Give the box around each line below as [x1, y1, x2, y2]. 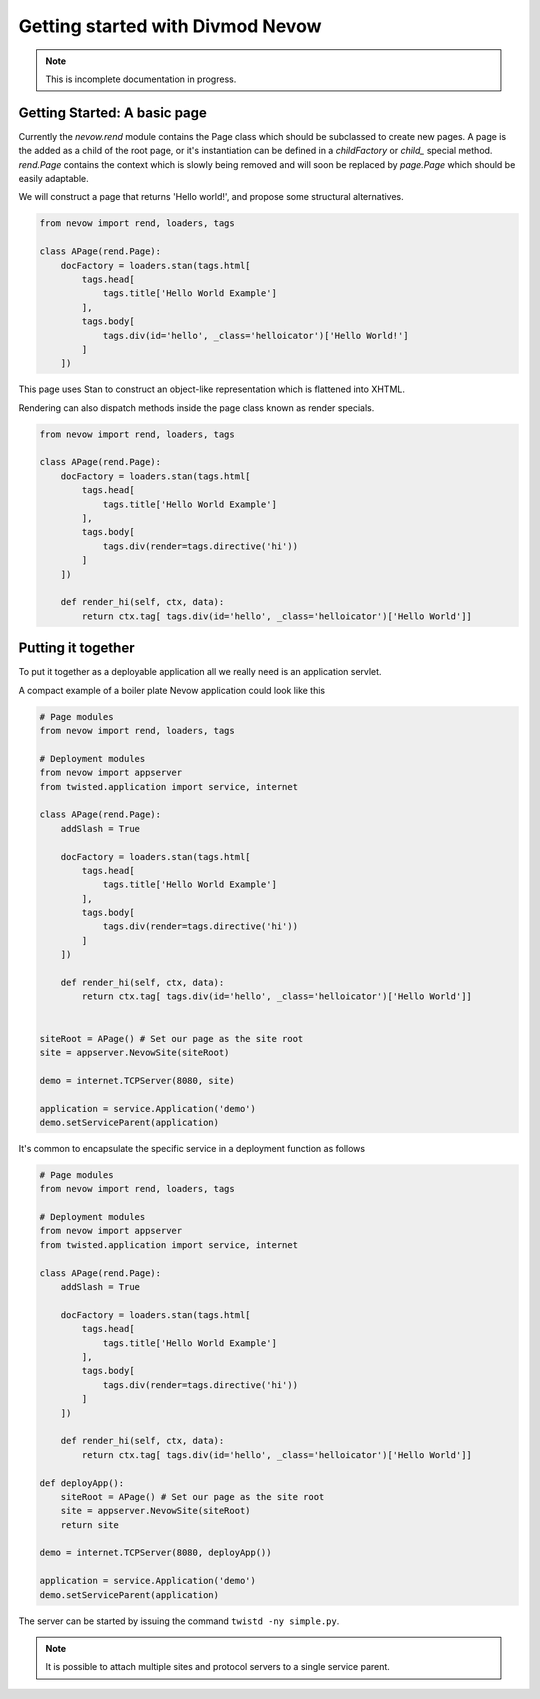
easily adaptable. [18, 173, 89, 185]
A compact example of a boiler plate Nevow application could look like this [18, 684, 325, 696]
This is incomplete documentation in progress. [45, 73, 237, 85]
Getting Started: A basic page [18, 104, 207, 121]
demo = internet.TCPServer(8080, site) [39, 1075, 235, 1086]
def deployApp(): [39, 1477, 125, 1489]
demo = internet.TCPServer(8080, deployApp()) [39, 1547, 272, 1559]
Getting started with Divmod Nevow [18, 15, 322, 37]
